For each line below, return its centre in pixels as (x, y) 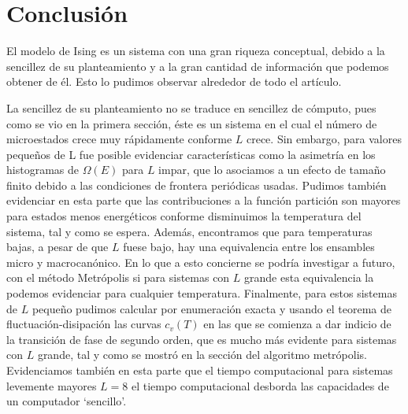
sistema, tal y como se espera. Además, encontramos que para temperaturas (189, 231)
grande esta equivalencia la (309, 277)
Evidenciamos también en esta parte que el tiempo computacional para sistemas (200, 370)
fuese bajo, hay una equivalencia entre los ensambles (249, 247)
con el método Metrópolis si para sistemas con (118, 277)
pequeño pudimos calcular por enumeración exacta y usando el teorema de (211, 308)
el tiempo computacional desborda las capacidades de (260, 385)
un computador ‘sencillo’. (67, 401)
